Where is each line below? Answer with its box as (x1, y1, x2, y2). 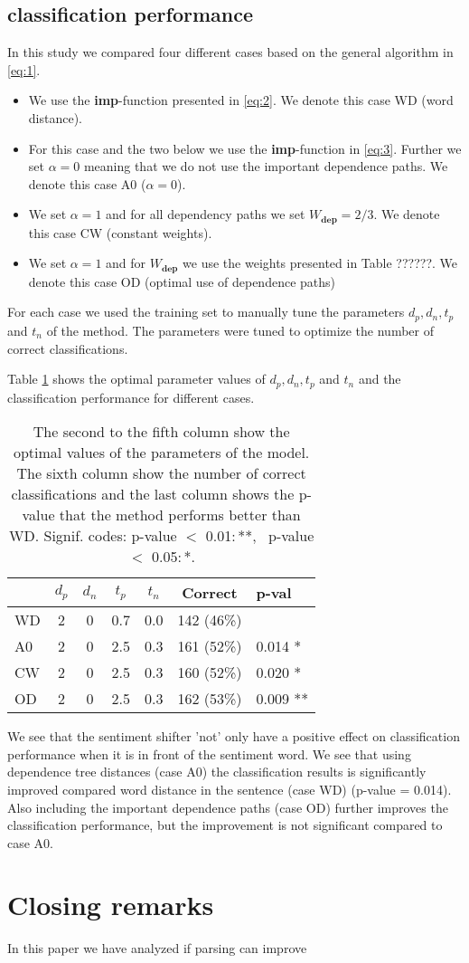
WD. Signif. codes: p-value (9, 525, 177, 547)
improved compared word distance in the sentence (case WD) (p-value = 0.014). (7, 779, 452, 798)
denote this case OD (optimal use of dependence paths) (28, 272, 336, 291)
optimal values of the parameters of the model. (13, 442, 310, 463)
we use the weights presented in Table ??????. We (183, 253, 457, 272)
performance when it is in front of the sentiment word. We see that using (7, 744, 411, 763)
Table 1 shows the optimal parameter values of (7, 369, 266, 388)
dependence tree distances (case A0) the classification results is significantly (7, 762, 427, 781)
